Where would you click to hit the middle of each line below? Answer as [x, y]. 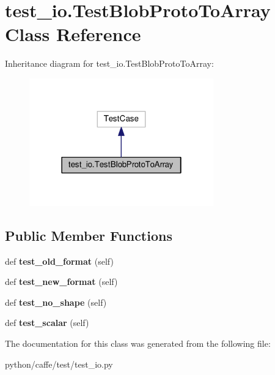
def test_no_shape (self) [56, 302]
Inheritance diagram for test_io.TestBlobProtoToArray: [109, 63]
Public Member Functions [89, 235]
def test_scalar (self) [47, 323]
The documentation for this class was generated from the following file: [138, 343]
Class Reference [73, 34]
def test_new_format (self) [61, 282]
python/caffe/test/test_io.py [59, 364]
